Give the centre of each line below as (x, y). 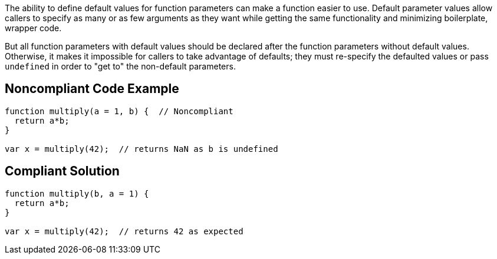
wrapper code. (33, 28)
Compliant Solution (62, 171)
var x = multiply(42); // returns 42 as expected (124, 231)
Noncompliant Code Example (92, 89)
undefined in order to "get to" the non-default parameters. (120, 66)
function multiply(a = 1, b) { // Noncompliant (119, 111)
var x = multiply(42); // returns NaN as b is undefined (141, 149)
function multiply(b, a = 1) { (77, 193)
